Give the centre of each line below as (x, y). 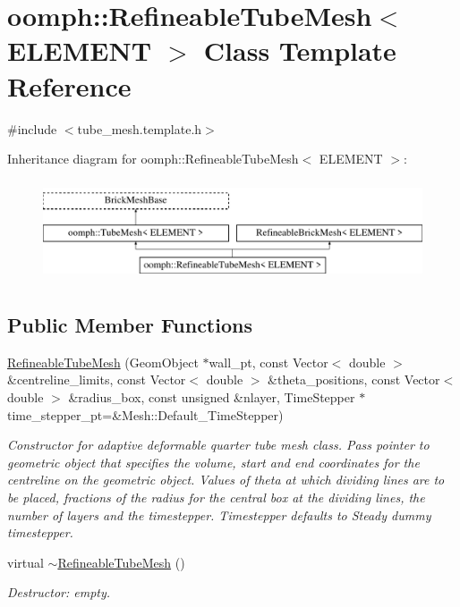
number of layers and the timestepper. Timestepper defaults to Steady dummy (219, 514)
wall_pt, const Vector (268, 362)
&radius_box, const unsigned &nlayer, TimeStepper (212, 397)
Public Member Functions (130, 325)
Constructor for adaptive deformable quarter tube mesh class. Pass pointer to (218, 445)
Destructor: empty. (59, 592)
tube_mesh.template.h (140, 128)
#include (32, 128)
